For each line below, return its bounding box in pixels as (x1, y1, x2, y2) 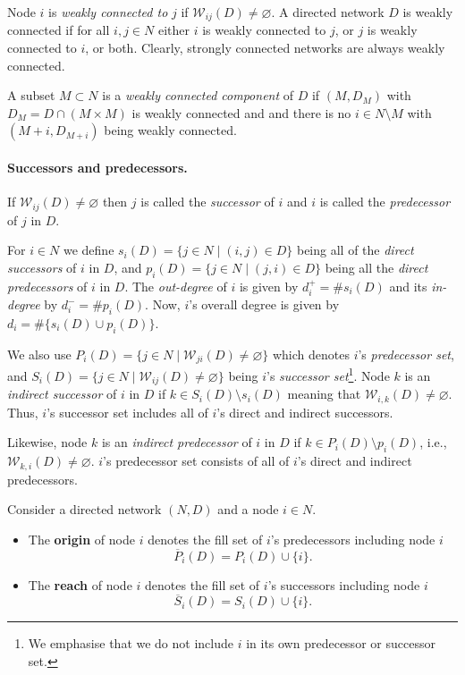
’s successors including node (267, 575, 420, 594)
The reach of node (28, 575, 132, 594)
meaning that (287, 384, 361, 403)
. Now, (145, 295, 181, 314)
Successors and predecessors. (7, 158, 188, 177)
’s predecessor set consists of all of (103, 451, 290, 470)
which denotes (272, 344, 350, 363)
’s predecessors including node (270, 529, 435, 548)
